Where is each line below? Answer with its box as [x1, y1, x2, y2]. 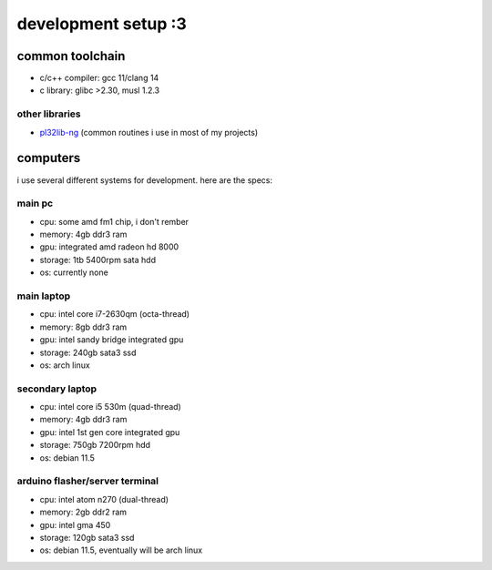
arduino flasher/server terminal [16, 474, 159, 487]
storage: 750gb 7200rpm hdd [39, 440, 150, 451]
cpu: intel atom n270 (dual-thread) [39, 494, 169, 504]
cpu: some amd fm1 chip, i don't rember [39, 216, 190, 227]
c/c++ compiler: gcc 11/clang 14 [39, 73, 159, 84]
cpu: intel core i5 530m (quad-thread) [39, 402, 181, 412]
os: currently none [39, 267, 108, 278]
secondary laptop [16, 382, 97, 395]
